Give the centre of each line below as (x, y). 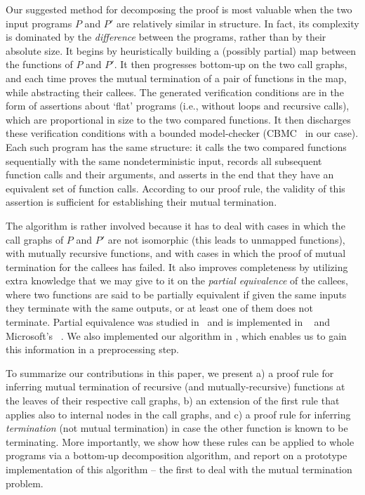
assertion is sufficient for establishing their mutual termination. (141, 202)
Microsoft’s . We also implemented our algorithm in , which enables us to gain (176, 335)
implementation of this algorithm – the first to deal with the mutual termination (179, 469)
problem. (25, 483)
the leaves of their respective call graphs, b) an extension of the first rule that (173, 401)
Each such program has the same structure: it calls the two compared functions (176, 146)
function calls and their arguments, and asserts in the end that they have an (170, 174)
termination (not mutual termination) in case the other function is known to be (177, 428)
